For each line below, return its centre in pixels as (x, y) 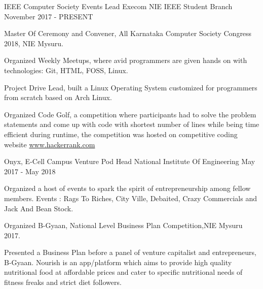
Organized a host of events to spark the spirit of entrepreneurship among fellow (127, 188)
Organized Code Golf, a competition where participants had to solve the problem (130, 114)
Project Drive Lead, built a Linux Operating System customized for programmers (131, 87)
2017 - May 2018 (30, 171)
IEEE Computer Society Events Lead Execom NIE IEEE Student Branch (118, 6)
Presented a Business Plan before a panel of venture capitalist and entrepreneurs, (130, 252)
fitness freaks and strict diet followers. (63, 282)
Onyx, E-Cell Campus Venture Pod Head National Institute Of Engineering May (130, 161)
